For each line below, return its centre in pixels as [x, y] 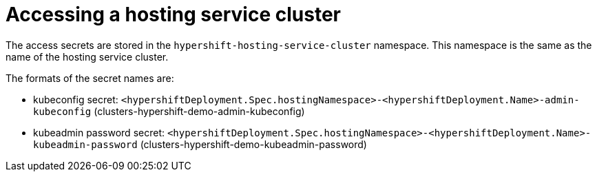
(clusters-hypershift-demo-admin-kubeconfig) [199, 111]
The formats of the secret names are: [90, 78]
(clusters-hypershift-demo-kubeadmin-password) [253, 144]
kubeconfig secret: [76, 99]
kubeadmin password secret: [99, 132]
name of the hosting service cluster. [87, 56]
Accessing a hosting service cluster [173, 14]
